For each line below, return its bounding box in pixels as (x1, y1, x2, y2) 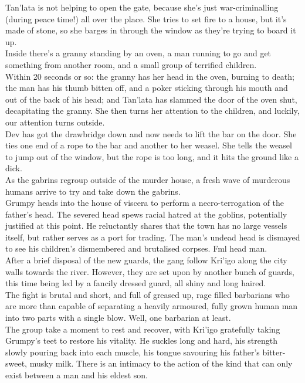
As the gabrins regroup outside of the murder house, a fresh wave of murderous (5, 173, 290, 185)
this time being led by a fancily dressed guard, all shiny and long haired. (5, 277, 266, 289)
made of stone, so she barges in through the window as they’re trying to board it (5, 24, 296, 36)
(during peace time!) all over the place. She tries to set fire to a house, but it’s (5, 12, 287, 25)
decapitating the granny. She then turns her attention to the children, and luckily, (5, 104, 300, 117)
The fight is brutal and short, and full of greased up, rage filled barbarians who (5, 288, 290, 300)
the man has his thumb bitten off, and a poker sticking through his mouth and (5, 82, 288, 94)
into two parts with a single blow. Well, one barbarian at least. (5, 311, 231, 324)
